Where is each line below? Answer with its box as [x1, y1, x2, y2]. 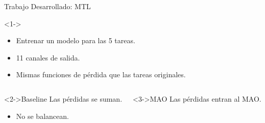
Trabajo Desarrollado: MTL [4, 1, 91, 11]
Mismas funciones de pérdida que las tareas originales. [16, 69, 186, 80]
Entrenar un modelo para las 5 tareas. [16, 35, 135, 46]
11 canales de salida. [16, 52, 80, 63]
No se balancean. [16, 110, 69, 121]
